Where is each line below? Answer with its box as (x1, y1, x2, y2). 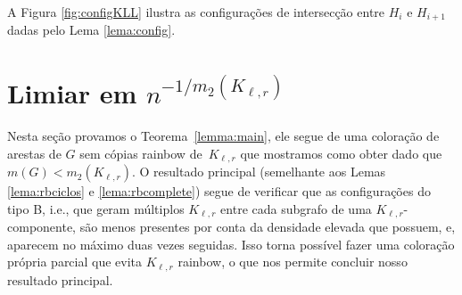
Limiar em (7, 75, 137, 111)
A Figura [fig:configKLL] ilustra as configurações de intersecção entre (7, 3, 385, 20)
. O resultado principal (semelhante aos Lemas (132, 162, 386, 181)
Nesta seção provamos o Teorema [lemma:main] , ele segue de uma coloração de (7, 127, 440, 145)
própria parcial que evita (7, 252, 143, 271)
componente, (7, 217, 76, 236)
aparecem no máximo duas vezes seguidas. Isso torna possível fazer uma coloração (7, 234, 455, 253)
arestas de (7, 143, 62, 162)
